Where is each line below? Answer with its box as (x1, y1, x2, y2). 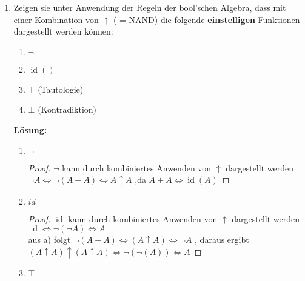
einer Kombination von (13, 13, 99, 25)
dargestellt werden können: (13, 25, 113, 38)
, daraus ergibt (195, 233, 249, 246)
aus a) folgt (28, 233, 71, 246)
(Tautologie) (38, 82, 84, 95)
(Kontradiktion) (38, 103, 97, 116)
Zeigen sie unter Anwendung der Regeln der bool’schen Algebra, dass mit (13, 1, 286, 13)
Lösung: (13, 123, 47, 136)
